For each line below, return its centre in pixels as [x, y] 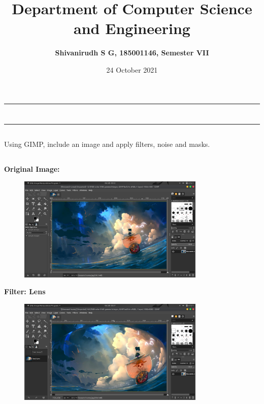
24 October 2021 [132, 69]
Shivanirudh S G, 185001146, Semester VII [132, 53]
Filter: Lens [25, 291]
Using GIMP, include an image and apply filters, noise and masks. [107, 144]
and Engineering [132, 28]
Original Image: [32, 169]
